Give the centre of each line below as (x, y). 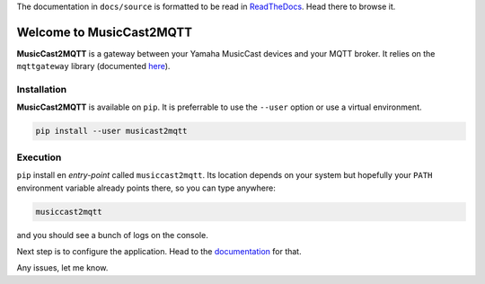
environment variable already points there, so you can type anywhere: (146, 188)
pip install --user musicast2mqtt (111, 131)
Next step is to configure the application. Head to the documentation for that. (159, 251)
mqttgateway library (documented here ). (93, 67)
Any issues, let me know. (62, 268)
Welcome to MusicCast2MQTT (105, 32)
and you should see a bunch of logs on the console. (112, 235)
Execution (39, 157)
